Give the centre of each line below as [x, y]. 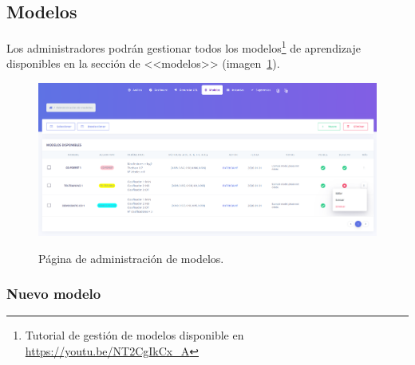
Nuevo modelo [54, 294]
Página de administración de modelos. [131, 258]
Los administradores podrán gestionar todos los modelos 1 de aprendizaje [184, 47]
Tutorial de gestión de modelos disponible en [134, 335]
